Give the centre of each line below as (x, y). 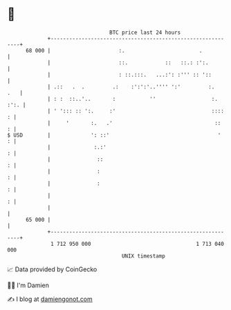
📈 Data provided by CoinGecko (52, 269)
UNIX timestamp (144, 256)
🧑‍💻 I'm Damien (28, 285)
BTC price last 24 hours (145, 32)
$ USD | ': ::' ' (114, 135)
